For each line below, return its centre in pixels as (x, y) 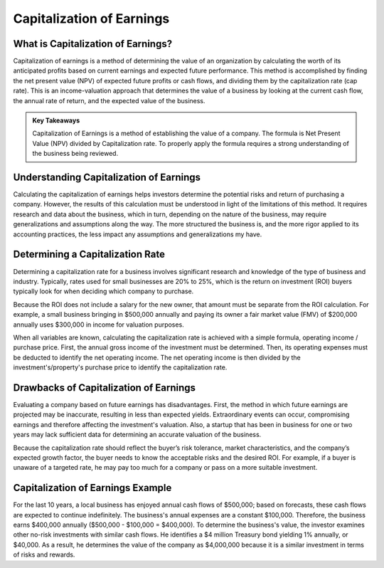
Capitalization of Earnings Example (92, 488)
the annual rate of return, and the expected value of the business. (109, 100)
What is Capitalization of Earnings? (93, 44)
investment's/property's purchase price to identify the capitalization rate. (120, 367)
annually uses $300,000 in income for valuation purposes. (98, 325)
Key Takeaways (56, 120)
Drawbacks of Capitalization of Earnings (104, 388)
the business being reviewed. (75, 154)
